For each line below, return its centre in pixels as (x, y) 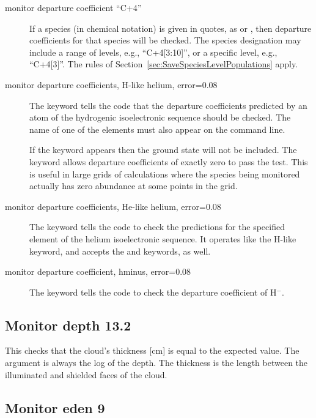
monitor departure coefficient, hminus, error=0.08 (98, 271)
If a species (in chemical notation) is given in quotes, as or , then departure (171, 28)
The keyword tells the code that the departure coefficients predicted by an (168, 105)
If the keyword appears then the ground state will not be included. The (163, 150)
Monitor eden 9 (55, 407)
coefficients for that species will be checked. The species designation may (165, 40)
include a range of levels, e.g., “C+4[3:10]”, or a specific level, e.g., (153, 52)
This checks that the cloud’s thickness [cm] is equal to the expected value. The (152, 350)
